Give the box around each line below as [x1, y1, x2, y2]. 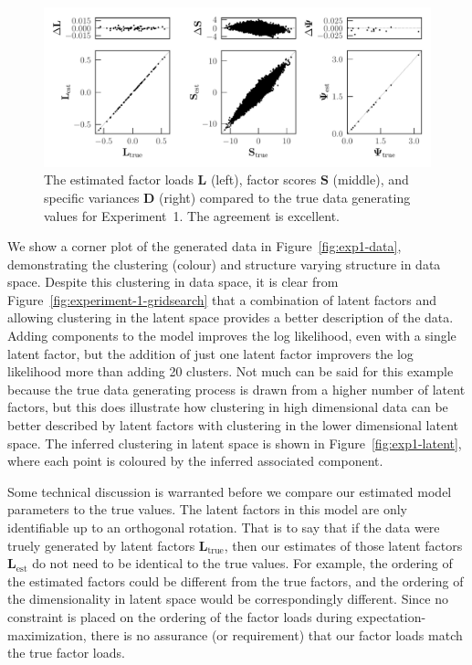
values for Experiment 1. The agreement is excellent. [44, 206, 340, 225]
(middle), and [332, 170, 409, 189]
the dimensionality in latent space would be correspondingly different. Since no [7, 589, 448, 608]
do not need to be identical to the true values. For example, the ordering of [32, 554, 453, 573]
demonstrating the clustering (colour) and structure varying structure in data [7, 254, 441, 273]
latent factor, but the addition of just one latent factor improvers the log [7, 343, 414, 363]
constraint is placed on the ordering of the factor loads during [7, 607, 353, 626]
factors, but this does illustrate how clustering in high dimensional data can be [7, 397, 448, 417]
